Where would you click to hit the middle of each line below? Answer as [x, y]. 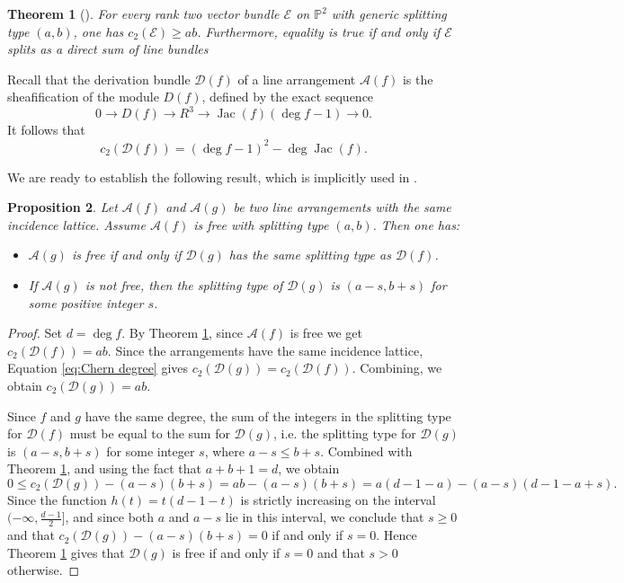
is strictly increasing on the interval [338, 499]
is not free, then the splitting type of [184, 284]
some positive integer [86, 302]
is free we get [326, 333]
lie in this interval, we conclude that [325, 517]
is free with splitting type [261, 224]
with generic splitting [389, 13]
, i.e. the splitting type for [344, 433]
